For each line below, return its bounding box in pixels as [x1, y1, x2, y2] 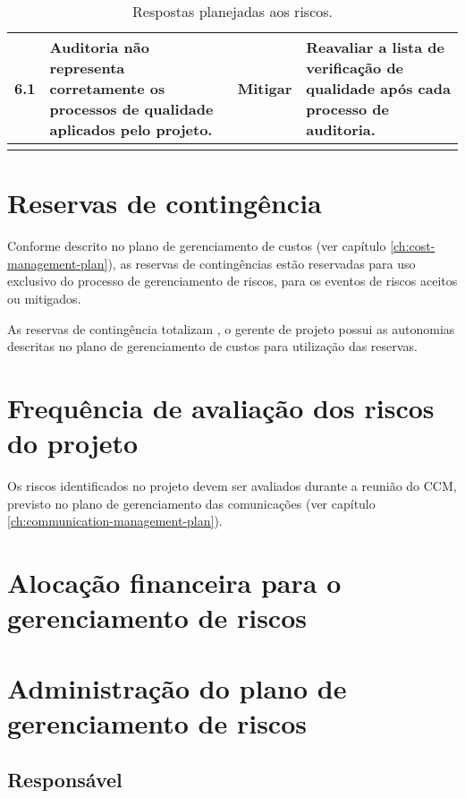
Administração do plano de [7, 669, 347, 706]
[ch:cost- [390, 236, 435, 255]
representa [49, 57, 125, 78]
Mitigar [237, 78, 292, 99]
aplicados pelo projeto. [49, 119, 213, 140]
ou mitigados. [7, 288, 81, 307]
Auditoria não [49, 37, 149, 57]
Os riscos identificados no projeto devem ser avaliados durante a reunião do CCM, [7, 476, 457, 494]
